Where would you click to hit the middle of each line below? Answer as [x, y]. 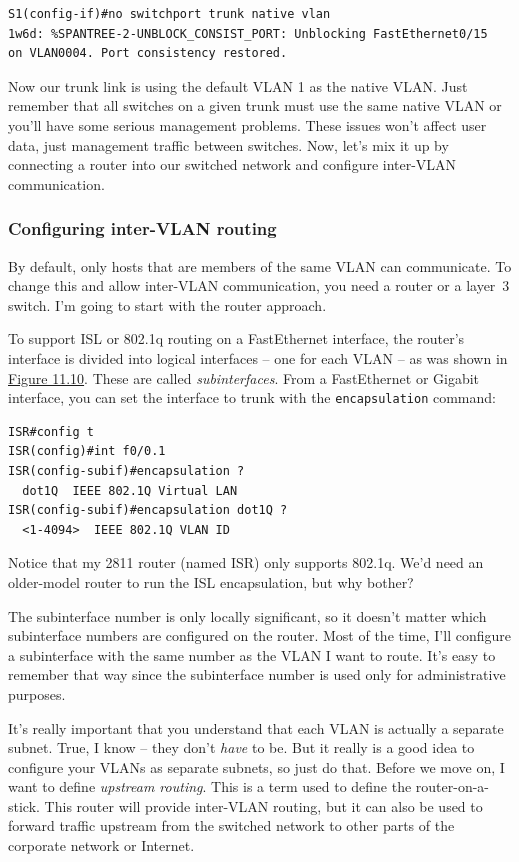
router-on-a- [452, 786]
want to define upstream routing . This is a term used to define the [210, 786]
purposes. [37, 693]
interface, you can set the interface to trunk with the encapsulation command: [252, 397]
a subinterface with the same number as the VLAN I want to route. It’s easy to [252, 654]
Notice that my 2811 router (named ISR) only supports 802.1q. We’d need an [246, 562]
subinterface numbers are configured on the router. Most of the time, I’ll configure [259, 635]
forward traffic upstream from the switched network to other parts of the [231, 825]
